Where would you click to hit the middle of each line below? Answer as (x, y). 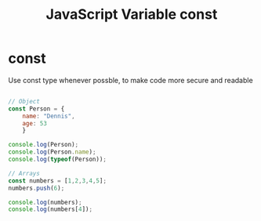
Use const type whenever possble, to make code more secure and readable (130, 80)
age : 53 (34, 123)
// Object (24, 101)
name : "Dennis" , (49, 116)
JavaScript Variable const (132, 14)
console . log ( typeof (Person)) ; (58, 159)
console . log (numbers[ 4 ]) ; (50, 209)
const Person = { (36, 109)
